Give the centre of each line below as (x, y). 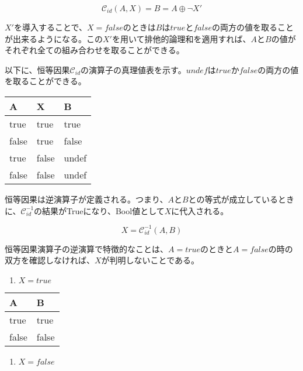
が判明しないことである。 (150, 260)
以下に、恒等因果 (37, 69)
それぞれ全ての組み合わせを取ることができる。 (95, 50)
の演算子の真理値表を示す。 (133, 69)
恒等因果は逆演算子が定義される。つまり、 (86, 199)
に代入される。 (200, 210)
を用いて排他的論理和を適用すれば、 (181, 38)
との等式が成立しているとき (241, 199)
